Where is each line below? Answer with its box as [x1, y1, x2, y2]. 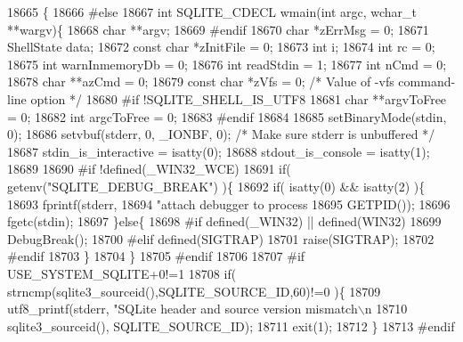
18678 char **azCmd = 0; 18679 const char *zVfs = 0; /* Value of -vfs [7, 72, 394, 91]
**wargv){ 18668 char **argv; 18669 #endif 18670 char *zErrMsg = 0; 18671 [7, 20, 429, 38]
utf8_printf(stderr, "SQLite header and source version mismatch [7, 299, 358, 318]
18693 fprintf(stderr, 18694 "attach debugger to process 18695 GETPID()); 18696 [7, 194, 451, 213]
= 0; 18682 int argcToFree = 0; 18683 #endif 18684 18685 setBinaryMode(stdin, [7, 107, 447, 126]
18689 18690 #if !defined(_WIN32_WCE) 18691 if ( [7, 159, 291, 178]
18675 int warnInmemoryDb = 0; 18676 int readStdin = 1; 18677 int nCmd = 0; [7, 54, 447, 73]
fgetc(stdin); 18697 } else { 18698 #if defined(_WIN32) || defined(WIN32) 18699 [7, 212, 442, 231]
